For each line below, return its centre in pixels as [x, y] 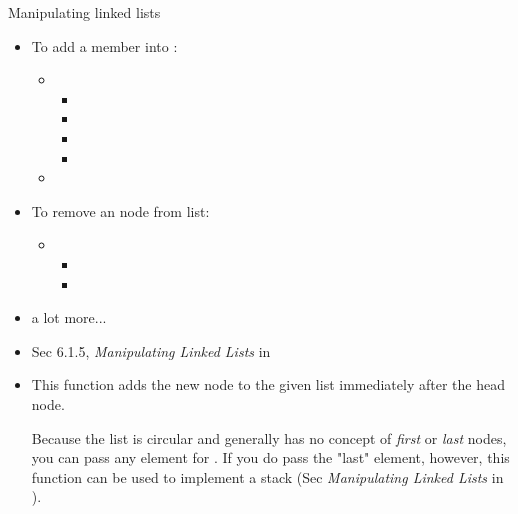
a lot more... [69, 317]
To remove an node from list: [120, 210]
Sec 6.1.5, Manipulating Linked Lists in [151, 350]
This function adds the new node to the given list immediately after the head [268, 384]
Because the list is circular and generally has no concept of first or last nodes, [269, 437]
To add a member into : [104, 45]
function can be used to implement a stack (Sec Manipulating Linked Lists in [267, 476]
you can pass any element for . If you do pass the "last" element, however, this [270, 457]
